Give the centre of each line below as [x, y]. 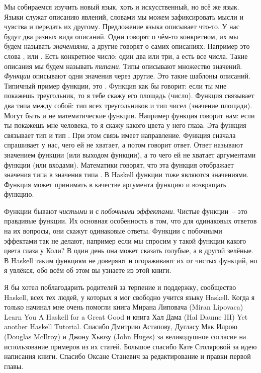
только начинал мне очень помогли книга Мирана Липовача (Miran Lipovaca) [124, 307]
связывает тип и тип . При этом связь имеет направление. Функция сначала [120, 135]
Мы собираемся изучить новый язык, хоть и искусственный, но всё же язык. [122, 7]
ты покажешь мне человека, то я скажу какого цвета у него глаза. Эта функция [125, 125]
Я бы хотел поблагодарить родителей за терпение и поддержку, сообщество [120, 287]
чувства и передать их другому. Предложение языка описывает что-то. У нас [122, 26]
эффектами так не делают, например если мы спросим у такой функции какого [125, 240]
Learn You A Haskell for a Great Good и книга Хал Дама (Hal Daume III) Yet [126, 316]
